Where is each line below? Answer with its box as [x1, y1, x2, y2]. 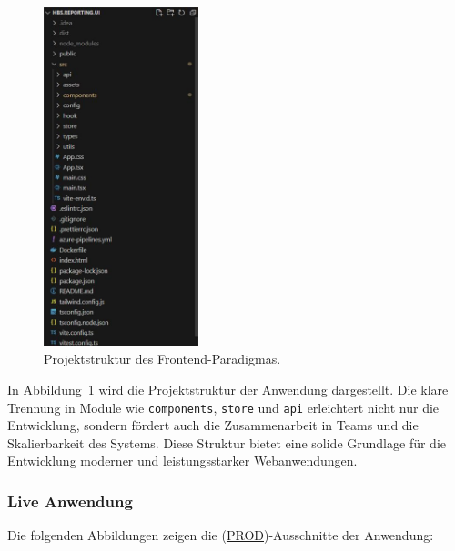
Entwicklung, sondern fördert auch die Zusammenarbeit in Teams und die [7, 416, 419, 435]
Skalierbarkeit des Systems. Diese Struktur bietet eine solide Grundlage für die [7, 433, 446, 452]
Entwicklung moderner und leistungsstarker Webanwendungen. [7, 451, 358, 470]
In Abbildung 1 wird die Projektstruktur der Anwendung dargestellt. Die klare [7, 379, 449, 398]
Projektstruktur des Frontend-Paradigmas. [44, 349, 281, 368]
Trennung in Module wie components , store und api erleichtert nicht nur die [7, 397, 440, 416]
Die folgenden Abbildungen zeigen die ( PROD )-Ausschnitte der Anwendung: [7, 526, 434, 545]
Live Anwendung [7, 489, 133, 512]
